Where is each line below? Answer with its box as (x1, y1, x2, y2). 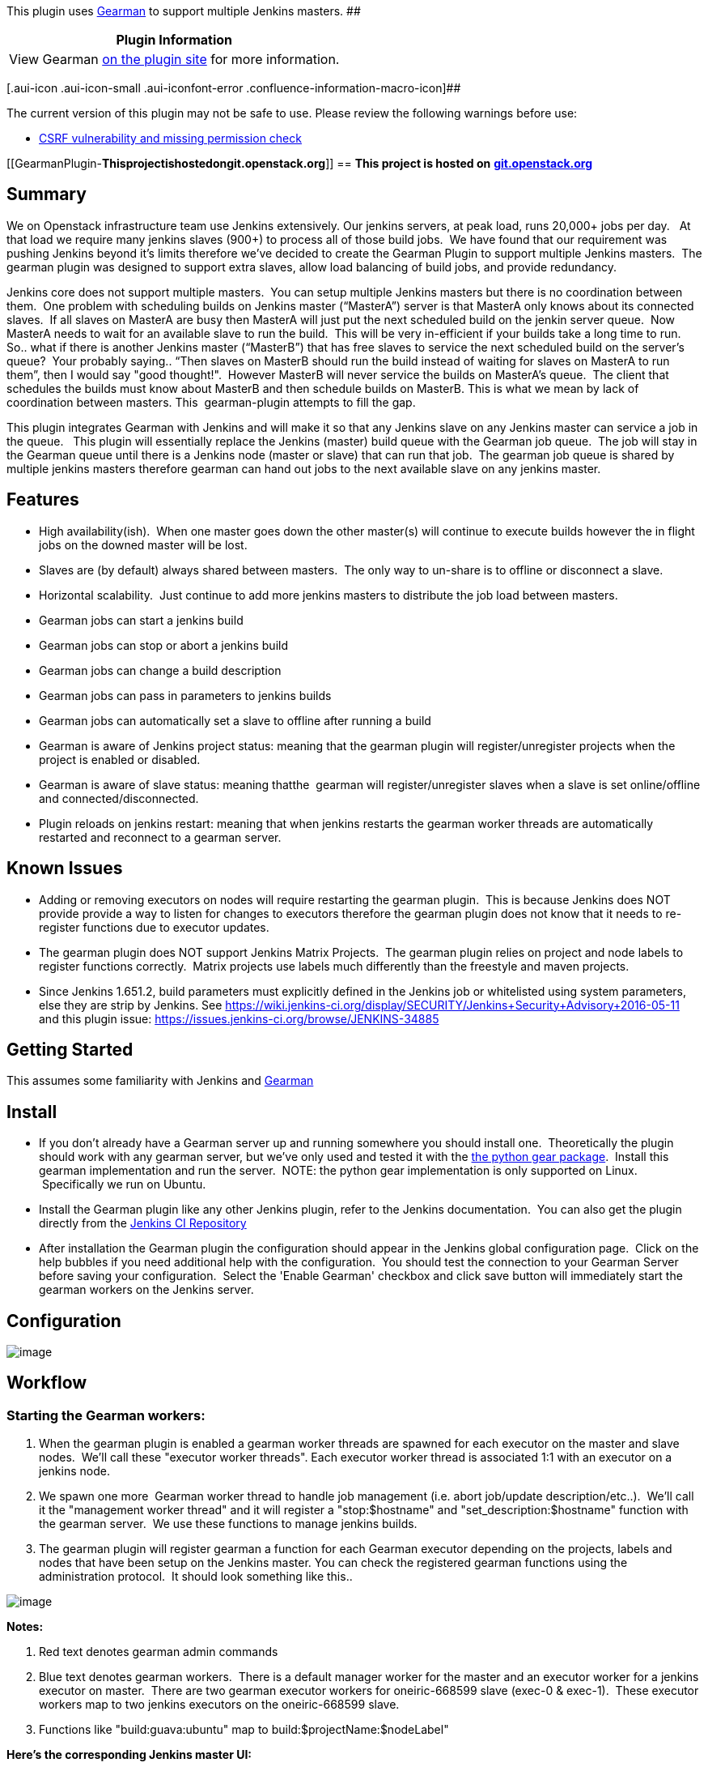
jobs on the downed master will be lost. (39, 537, 248, 552)
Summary (6, 184, 87, 205)
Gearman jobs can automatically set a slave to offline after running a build (39, 713, 431, 728)
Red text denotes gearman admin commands (39, 1645, 278, 1659)
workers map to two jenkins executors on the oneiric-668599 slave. (39, 1697, 400, 1712)
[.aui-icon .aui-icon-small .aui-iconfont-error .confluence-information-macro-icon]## (6, 81, 461, 95)
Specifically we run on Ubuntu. (41, 1177, 206, 1192)
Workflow (6, 1372, 87, 1394)
